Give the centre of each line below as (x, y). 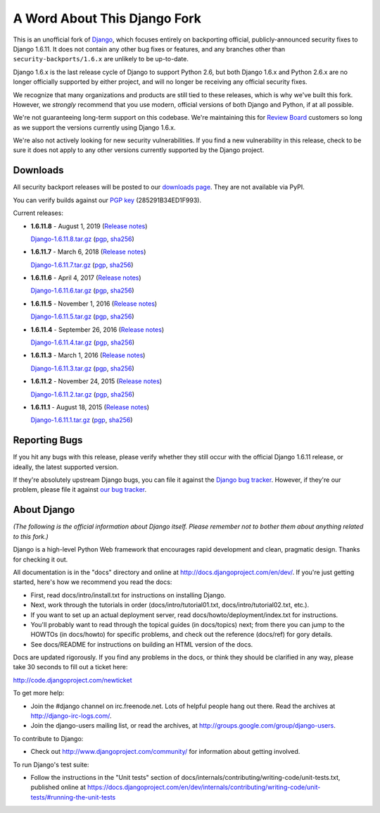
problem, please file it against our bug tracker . (80, 490)
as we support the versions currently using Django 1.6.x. (94, 128)
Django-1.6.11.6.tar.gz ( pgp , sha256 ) (82, 291)
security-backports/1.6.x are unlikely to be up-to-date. (101, 59)
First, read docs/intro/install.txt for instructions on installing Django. (128, 595)
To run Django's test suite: (51, 764)
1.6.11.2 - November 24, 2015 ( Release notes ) (96, 381)
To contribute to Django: (48, 738)
